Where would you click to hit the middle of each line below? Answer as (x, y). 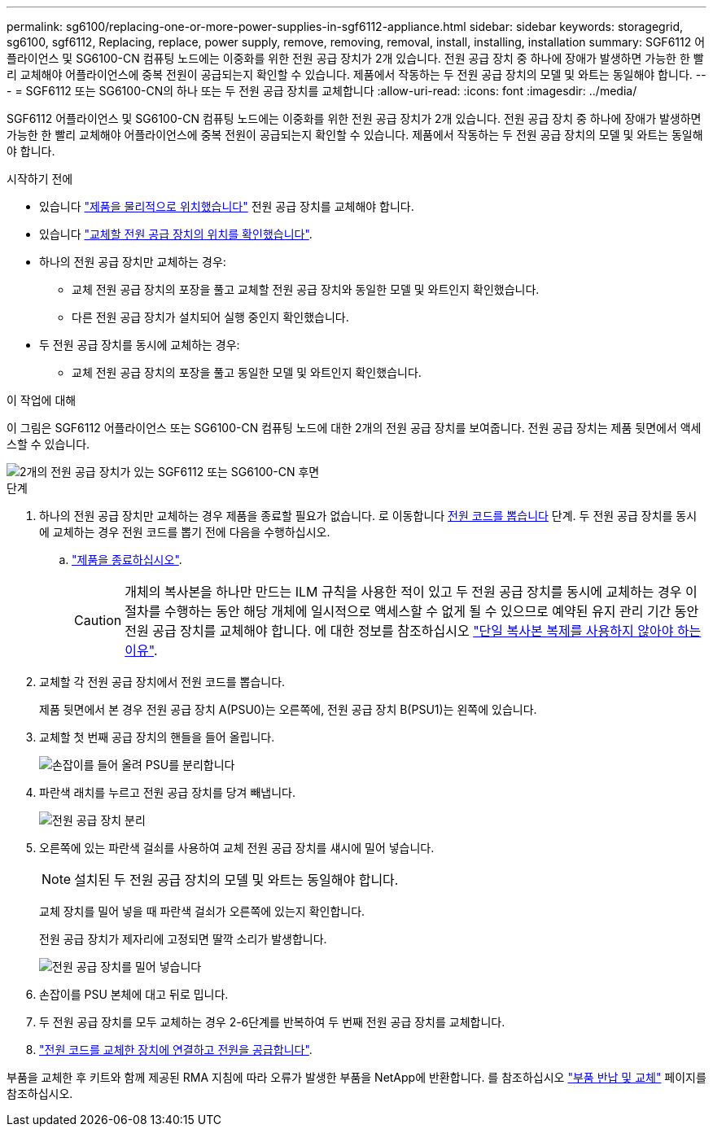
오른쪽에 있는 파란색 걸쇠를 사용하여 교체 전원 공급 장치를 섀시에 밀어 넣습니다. (237, 848)
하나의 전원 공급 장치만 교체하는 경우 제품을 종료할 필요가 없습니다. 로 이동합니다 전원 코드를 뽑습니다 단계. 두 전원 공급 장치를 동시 (368, 516)
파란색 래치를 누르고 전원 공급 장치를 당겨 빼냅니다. (167, 792)
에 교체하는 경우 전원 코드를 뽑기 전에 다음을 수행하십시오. (185, 532)
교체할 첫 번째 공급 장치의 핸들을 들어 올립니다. (157, 737)
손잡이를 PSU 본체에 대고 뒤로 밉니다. (134, 994)
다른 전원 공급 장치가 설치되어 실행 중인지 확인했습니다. (210, 317)
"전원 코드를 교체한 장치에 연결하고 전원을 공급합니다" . (176, 1050)
